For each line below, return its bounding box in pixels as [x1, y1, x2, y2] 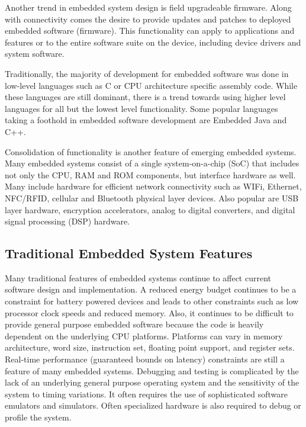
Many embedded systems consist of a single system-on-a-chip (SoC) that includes [5, 157, 299, 169]
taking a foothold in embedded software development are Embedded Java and [5, 114, 287, 126]
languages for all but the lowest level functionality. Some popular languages [5, 102, 278, 114]
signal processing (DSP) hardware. [5, 215, 130, 227]
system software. [5, 47, 65, 60]
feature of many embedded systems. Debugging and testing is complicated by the [5, 364, 299, 377]
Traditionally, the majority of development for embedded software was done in [5, 67, 289, 79]
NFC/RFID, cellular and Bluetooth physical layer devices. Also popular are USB [5, 191, 299, 204]
